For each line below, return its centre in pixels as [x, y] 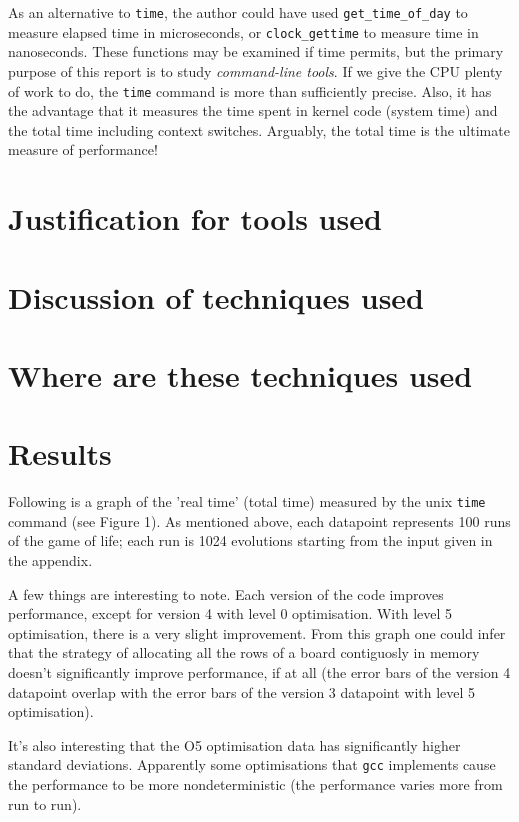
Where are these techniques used [240, 374]
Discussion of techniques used [216, 296]
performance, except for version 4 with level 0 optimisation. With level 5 [230, 613]
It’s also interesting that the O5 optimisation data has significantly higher [234, 744]
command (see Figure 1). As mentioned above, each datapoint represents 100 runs [259, 520]
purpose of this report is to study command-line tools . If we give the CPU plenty [255, 70]
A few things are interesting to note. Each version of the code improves [226, 593]
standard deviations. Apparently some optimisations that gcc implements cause [252, 764]
